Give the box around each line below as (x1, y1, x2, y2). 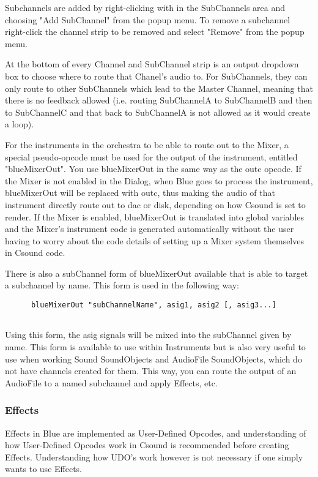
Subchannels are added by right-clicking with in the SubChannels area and (5, 1, 286, 13)
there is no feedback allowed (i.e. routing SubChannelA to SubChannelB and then (5, 94, 312, 107)
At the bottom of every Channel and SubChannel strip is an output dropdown (5, 58, 299, 70)
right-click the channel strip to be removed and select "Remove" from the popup (5, 25, 305, 38)
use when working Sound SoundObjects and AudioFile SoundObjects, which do (5, 352, 302, 365)
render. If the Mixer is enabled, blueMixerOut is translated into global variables (5, 210, 305, 223)
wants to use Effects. (5, 462, 82, 475)
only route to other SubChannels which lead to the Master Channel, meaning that (5, 81, 313, 94)
